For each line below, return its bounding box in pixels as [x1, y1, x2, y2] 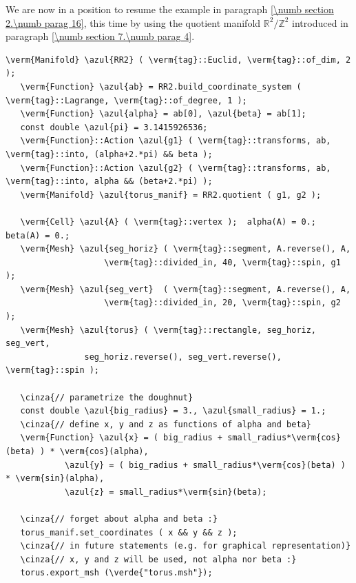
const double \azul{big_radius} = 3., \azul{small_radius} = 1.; [20, 406, 326, 416]
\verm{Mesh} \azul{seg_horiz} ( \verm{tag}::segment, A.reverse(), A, [20, 244, 351, 254]
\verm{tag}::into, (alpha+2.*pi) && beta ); [6, 149, 213, 159]
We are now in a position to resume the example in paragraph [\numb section [6, 2, 334, 16]
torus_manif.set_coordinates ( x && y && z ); [20, 527, 238, 538]
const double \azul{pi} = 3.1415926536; [20, 122, 208, 132]
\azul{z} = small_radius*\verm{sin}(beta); [64, 487, 267, 497]
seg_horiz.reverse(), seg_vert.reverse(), [84, 351, 282, 362]
